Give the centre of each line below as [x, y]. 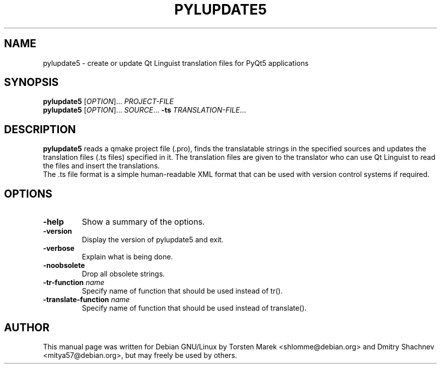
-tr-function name [74, 283]
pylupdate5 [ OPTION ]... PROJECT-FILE [108, 102]
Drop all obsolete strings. [123, 274]
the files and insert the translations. [101, 166]
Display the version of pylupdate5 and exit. [153, 240]
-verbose [59, 248]
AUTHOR [27, 327]
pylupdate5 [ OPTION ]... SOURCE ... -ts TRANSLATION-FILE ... [144, 110]
